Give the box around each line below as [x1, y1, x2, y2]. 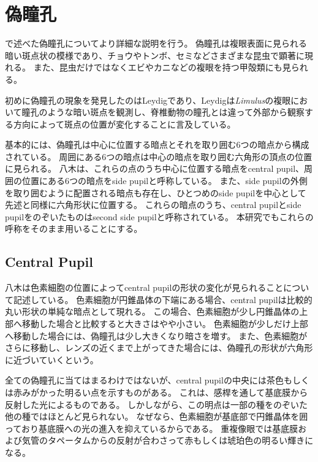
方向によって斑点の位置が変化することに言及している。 [13, 117, 236, 130]
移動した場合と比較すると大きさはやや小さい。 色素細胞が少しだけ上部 [21, 317, 308, 330]
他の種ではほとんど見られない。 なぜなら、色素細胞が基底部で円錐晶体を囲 [5, 410, 308, 423]
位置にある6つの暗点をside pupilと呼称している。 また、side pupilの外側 [21, 174, 308, 187]
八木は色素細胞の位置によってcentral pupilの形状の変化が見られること [5, 281, 284, 294]
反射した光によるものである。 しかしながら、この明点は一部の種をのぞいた [5, 398, 308, 410]
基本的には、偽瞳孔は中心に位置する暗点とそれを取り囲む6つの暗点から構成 [5, 138, 309, 151]
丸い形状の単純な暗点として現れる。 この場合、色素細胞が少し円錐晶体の [5, 305, 300, 318]
